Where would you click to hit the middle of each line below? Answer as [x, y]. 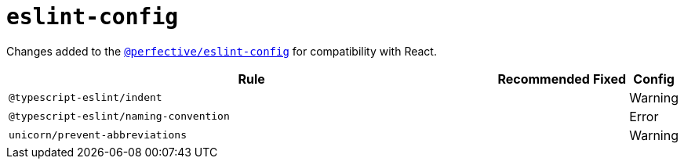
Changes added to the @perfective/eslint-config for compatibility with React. [222, 51]
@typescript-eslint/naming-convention [119, 117]
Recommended [544, 79]
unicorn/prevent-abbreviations [98, 135]
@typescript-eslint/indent [85, 98]
